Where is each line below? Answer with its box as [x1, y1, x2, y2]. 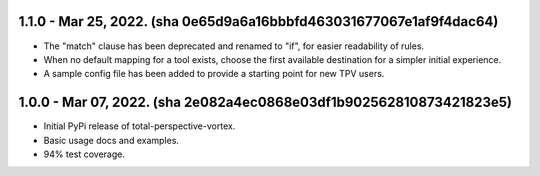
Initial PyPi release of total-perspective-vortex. [43, 120, 236, 132]
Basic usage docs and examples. [43, 134, 180, 146]
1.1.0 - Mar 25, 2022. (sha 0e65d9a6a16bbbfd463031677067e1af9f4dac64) [18, 13, 499, 30]
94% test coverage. [43, 148, 125, 160]
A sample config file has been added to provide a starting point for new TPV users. [43, 68, 385, 80]
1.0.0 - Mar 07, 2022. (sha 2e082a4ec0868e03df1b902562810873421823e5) [18, 94, 513, 111]
